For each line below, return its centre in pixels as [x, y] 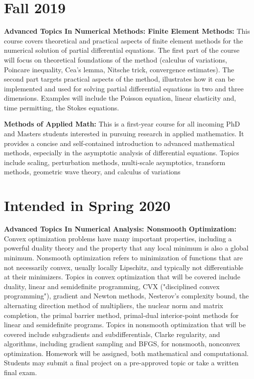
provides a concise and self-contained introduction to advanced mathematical [119, 143]
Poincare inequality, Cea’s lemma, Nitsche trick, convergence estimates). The [119, 69]
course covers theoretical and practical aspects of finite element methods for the [124, 40]
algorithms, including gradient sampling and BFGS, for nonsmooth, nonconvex [122, 344]
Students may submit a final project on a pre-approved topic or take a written [121, 363]
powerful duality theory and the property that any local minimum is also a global [126, 248]
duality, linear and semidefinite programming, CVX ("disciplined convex [112, 286]
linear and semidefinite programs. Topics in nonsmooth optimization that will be [125, 325]
